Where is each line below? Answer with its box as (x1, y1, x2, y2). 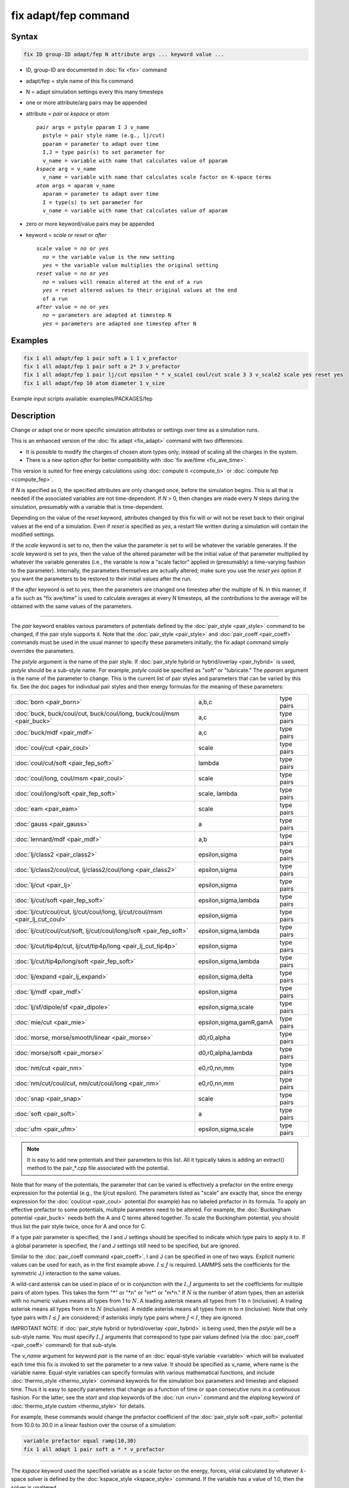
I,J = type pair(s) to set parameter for (42, 149, 165, 156)
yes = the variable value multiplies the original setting (42, 262, 218, 268)
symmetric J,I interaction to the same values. (11, 1270, 121, 1277)
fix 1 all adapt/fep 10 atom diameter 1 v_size (23, 380, 165, 386)
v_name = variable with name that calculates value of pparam (42, 157, 228, 164)
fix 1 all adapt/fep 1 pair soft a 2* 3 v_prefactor (23, 363, 181, 370)
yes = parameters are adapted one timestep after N (42, 320, 196, 327)
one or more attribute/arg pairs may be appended (26, 99, 147, 107)
